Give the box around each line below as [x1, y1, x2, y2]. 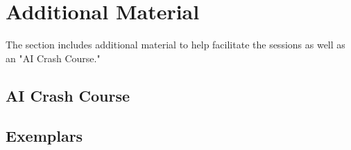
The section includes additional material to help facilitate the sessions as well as [6, 37, 345, 52]
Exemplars [6, 125, 83, 147]
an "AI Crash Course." [6, 50, 101, 65]
